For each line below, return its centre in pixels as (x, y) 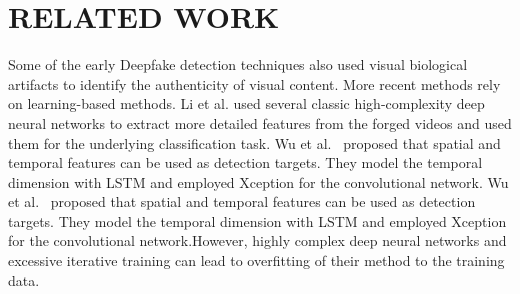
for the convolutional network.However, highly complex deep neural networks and (257, 240)
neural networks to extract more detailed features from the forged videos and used (260, 122)
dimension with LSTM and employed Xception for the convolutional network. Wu (258, 181)
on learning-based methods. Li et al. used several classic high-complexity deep (246, 103)
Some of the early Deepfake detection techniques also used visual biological (238, 64)
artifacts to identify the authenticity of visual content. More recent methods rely (254, 83)
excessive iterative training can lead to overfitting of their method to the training (256, 260)
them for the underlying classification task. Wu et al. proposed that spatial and (254, 142)
